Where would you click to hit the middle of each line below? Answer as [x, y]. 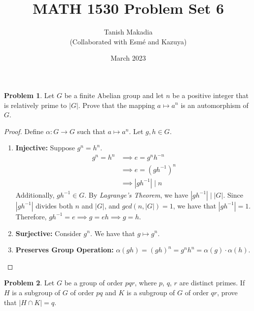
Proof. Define [24, 131]
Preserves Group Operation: [65, 250]
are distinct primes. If [212, 283]
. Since [233, 194]
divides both [54, 205]
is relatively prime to [36, 105]
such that [91, 131]
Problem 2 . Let [29, 283]
